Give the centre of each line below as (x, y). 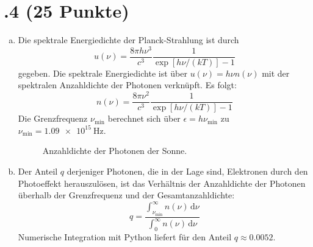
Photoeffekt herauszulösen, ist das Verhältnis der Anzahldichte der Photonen (162, 183)
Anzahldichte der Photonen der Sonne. (115, 151)
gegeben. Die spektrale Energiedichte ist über (103, 73)
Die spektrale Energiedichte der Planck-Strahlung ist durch (128, 40)
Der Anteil (38, 171)
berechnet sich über (144, 118)
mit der (276, 73)
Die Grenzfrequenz (53, 118)
